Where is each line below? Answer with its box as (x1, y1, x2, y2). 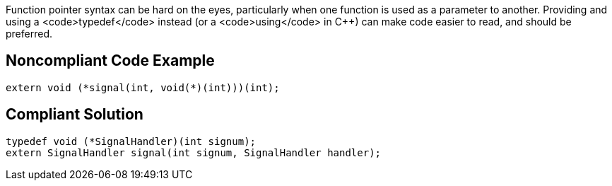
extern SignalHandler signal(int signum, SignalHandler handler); (6, 146, 382, 158)
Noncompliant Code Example (6, 52, 215, 70)
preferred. (6, 28, 53, 40)
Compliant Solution (6, 105, 143, 124)
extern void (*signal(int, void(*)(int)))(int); (6, 81, 280, 93)
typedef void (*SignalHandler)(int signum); (6, 135, 257, 147)
